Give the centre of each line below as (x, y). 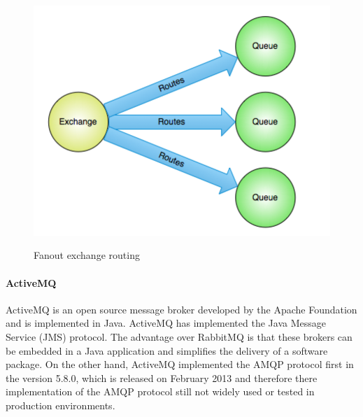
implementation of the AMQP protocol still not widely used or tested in (160, 391)
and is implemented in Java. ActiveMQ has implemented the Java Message (166, 323)
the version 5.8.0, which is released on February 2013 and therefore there (162, 377)
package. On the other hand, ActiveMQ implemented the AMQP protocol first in (180, 364)
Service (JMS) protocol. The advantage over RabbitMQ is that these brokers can (179, 337)
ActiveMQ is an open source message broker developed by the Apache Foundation (181, 309)
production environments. (60, 405)
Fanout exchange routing (87, 255)
